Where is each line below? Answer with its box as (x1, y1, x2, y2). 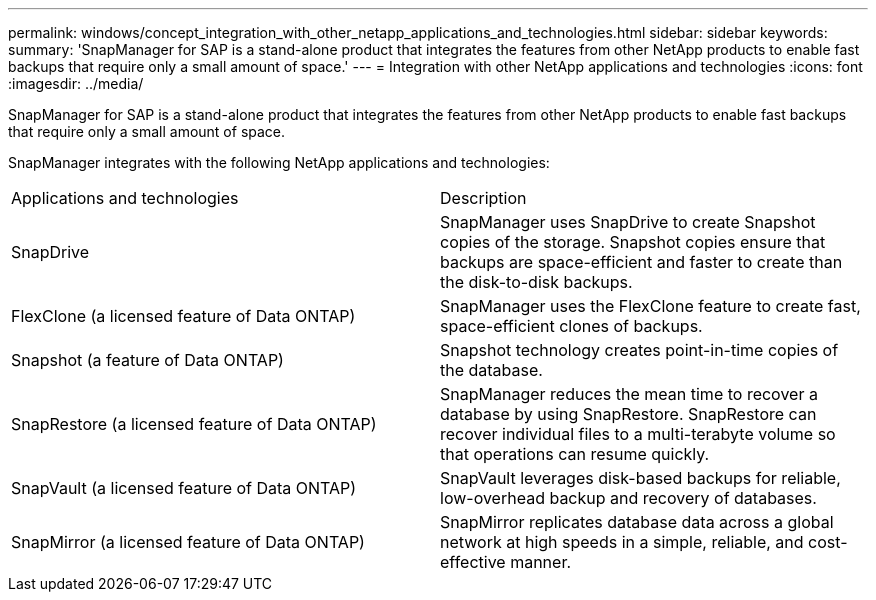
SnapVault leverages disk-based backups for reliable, (440, 468, 841, 488)
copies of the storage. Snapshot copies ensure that (440, 232, 826, 252)
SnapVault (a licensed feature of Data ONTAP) (11, 478, 357, 498)
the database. (440, 360, 543, 380)
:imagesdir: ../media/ (8, 75, 144, 92)
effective (440, 552, 506, 572)
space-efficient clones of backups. (440, 316, 703, 336)
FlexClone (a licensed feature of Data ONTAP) (11, 306, 356, 326)
